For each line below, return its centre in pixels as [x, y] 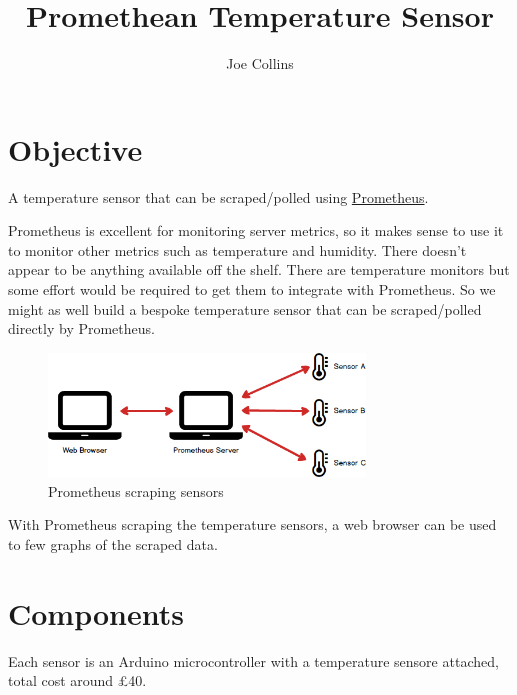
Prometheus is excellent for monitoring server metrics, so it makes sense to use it [256, 230]
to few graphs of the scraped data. [113, 543]
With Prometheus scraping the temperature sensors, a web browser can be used [252, 524]
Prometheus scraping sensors [136, 490]
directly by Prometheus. [81, 328]
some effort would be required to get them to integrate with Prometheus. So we [252, 289]
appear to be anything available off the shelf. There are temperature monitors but [259, 269]
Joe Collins [260, 63]
